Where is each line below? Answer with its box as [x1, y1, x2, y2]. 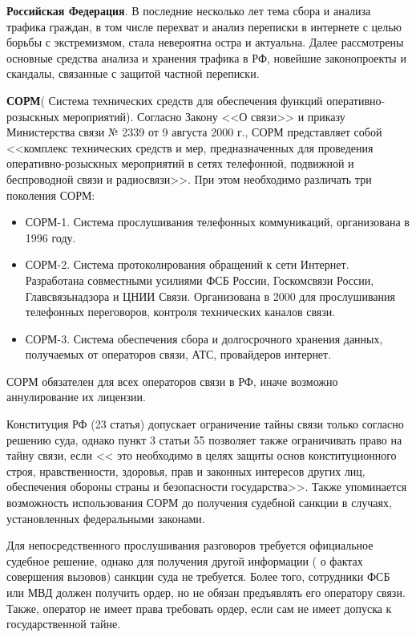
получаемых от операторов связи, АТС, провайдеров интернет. [25, 346, 332, 363]
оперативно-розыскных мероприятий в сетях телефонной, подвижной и [6, 155, 354, 172]
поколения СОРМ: [6, 186, 95, 203]
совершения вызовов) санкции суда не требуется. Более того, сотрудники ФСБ [6, 568, 390, 585]
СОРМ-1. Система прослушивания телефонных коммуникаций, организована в [25, 213, 410, 230]
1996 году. [25, 229, 76, 245]
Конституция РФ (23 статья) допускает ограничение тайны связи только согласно [6, 416, 404, 432]
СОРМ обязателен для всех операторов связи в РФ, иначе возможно [6, 372, 338, 389]
